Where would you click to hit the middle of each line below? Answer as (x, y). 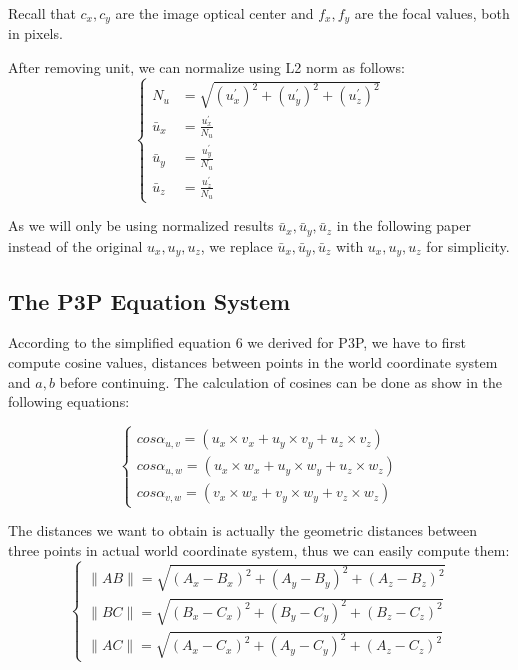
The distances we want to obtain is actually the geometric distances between (242, 530)
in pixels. (35, 33)
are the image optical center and (214, 13)
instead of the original (75, 245)
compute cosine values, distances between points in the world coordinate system (253, 362)
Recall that (42, 13)
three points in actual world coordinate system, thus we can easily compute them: (259, 549)
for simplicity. (468, 245)
